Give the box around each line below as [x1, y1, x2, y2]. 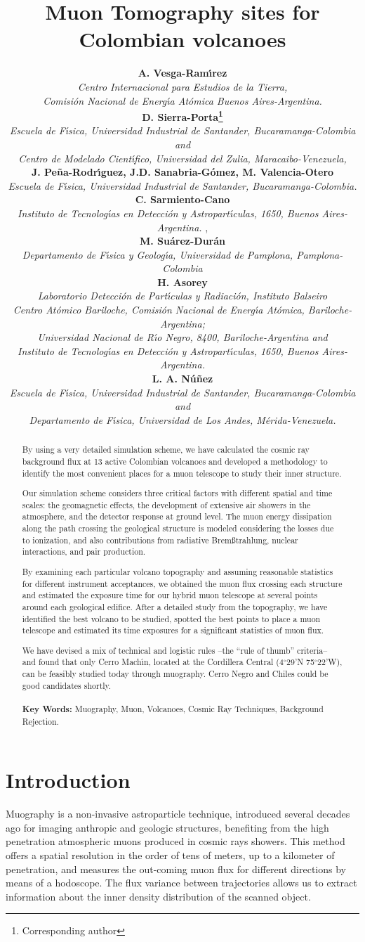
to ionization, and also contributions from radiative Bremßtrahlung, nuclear [22, 534, 298, 546]
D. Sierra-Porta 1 [142, 108, 223, 124]
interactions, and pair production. [22, 546, 146, 557]
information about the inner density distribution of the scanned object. [6, 889, 311, 903]
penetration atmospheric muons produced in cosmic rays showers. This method [6, 834, 345, 849]
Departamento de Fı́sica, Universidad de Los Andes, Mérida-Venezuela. [29, 412, 336, 427]
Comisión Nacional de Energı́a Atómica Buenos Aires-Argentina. [43, 93, 322, 108]
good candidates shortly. [22, 679, 112, 691]
